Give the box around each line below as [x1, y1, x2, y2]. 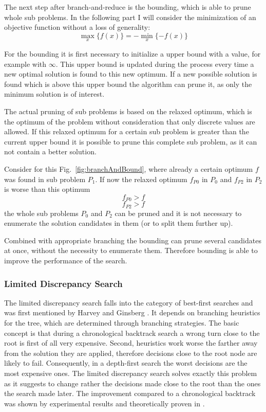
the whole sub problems [4, 207, 79, 218]
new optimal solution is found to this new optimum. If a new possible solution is [4, 68, 257, 79]
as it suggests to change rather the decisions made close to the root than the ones [4, 378, 261, 388]
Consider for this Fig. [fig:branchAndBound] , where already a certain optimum [4, 163, 253, 174]
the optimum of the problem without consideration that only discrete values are [4, 116, 255, 127]
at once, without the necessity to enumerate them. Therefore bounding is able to [4, 245, 258, 256]
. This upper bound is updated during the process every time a [55, 58, 254, 69]
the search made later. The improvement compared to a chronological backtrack [4, 388, 256, 399]
